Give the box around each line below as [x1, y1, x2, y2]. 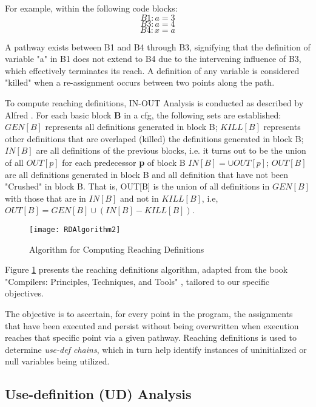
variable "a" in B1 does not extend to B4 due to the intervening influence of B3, [5, 52, 301, 65]
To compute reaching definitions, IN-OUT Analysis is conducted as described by [5, 96, 304, 109]
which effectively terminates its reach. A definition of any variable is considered [5, 64, 300, 77]
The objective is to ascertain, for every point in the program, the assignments [5, 307, 293, 320]
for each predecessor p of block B [62, 156, 186, 168]
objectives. [5, 287, 44, 299]
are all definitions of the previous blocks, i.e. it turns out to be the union [36, 144, 306, 157]
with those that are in [5, 191, 86, 204]
